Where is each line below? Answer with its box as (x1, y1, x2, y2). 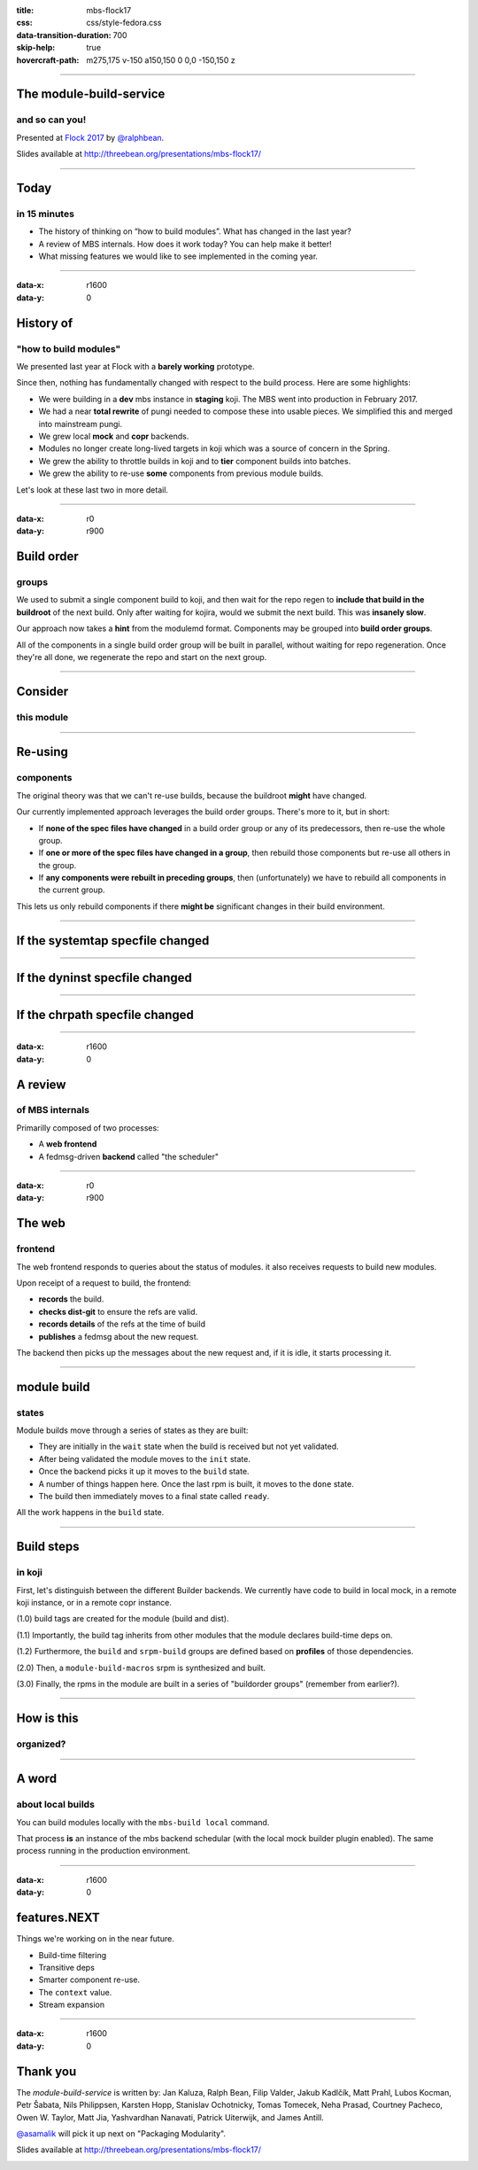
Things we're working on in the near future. (16, 1933, 174, 1944)
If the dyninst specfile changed (16, 970, 192, 985)
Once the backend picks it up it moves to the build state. (38, 1466, 250, 1477)
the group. (38, 859, 77, 870)
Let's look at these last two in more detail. (16, 484, 168, 495)
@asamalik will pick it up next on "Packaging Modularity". (16, 2127, 226, 2139)
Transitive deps (38, 1962, 95, 1972)
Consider (16, 683, 69, 699)
